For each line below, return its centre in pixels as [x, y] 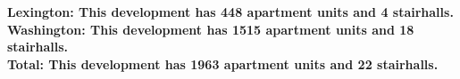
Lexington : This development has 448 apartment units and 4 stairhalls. [230, 12]
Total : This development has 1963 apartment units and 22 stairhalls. [223, 63]
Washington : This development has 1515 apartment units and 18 [211, 29]
